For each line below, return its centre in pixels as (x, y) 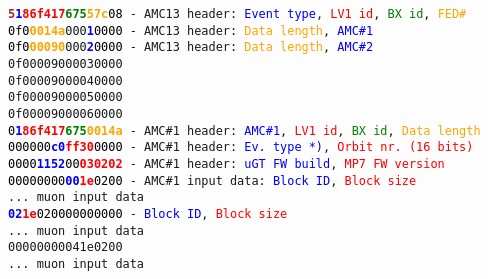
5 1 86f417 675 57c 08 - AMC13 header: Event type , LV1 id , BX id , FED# (237, 14)
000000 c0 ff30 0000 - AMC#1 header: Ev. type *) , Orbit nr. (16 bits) (241, 147)
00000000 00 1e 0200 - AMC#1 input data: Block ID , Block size (212, 180)
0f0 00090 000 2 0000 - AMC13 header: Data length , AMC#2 (191, 47)
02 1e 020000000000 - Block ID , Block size (148, 213)
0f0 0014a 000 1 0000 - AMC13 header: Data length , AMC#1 (191, 30)
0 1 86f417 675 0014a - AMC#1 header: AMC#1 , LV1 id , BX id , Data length (244, 130)
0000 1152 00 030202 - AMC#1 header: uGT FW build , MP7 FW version (226, 163)
